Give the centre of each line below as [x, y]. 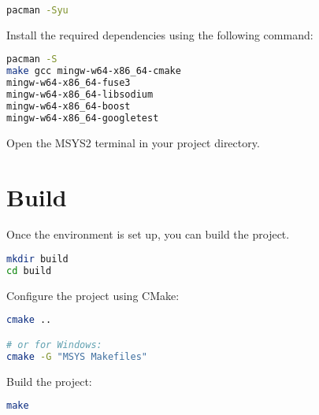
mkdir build [37, 259]
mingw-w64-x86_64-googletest [83, 118]
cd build [29, 270]
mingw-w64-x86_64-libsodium [80, 95]
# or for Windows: [54, 345]
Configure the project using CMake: [93, 295]
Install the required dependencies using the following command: [160, 34]
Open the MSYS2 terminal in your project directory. [133, 142]
